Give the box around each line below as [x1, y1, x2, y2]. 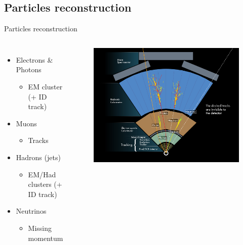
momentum [28, 232, 63, 243]
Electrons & [16, 54, 53, 65]
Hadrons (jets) [16, 152, 61, 162]
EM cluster [28, 81, 63, 91]
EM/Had [28, 169, 56, 179]
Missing [28, 222, 52, 233]
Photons [16, 64, 42, 75]
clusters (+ [28, 179, 62, 189]
